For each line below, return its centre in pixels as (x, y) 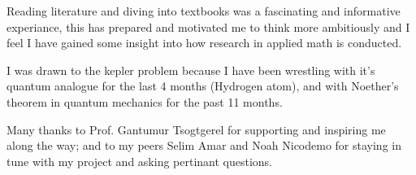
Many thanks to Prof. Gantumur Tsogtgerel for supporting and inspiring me (196, 129)
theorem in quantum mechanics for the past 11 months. (145, 101)
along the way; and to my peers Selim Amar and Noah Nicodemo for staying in (204, 145)
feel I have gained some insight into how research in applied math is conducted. (204, 43)
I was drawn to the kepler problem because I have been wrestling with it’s (191, 70)
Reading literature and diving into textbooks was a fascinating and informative (204, 11)
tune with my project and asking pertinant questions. (140, 161)
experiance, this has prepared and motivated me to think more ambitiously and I (208, 26)
